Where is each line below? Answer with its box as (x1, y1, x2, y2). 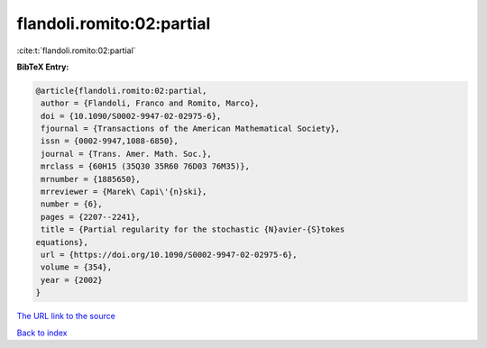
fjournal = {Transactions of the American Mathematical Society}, (41, 124, 341, 134)
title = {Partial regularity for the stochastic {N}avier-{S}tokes (41, 224, 345, 234)
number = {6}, (41, 199, 103, 209)
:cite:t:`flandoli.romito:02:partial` (16, 45, 136, 56)
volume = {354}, (41, 262, 113, 272)
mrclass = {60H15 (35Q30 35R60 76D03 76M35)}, (41, 161, 250, 171)
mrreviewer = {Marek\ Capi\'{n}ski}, (41, 187, 207, 197)
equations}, (35, 237, 89, 247)
